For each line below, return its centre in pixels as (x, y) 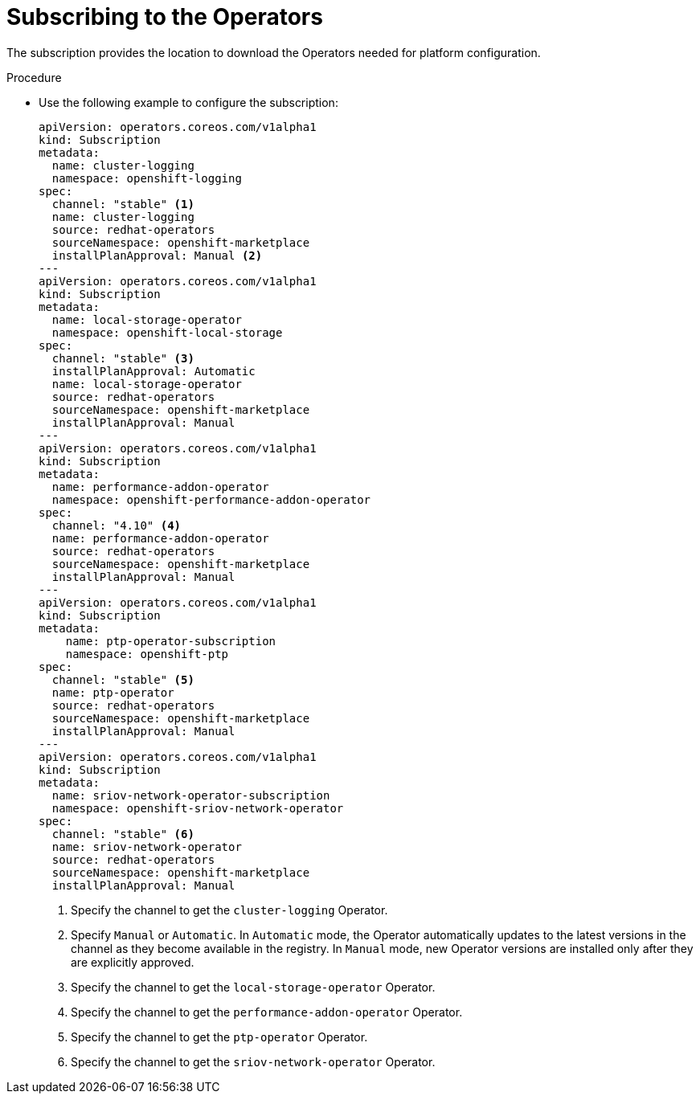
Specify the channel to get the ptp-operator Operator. (219, 1037)
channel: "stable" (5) (123, 679)
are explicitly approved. (133, 962)
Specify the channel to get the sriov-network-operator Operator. (253, 1061)
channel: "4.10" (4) (117, 525)
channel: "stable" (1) (123, 204)
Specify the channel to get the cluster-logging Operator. (229, 910)
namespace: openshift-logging (147, 178)
